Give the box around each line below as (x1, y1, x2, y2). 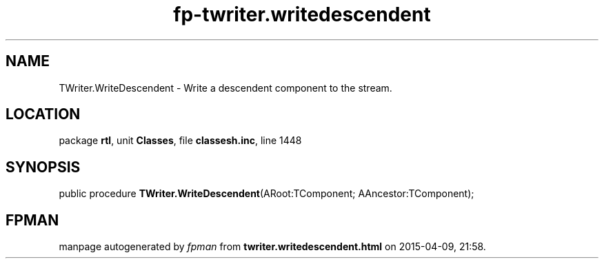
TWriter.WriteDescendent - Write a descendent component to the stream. (59, 81, 392, 94)
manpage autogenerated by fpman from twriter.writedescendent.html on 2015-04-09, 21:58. (59, 241, 486, 253)
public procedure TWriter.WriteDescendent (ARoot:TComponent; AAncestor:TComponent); (59, 187, 474, 200)
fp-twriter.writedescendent (173, 3, 431, 26)
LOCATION (6, 105, 81, 123)
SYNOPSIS (6, 158, 81, 176)
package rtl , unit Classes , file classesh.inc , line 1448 (59, 134, 302, 147)
